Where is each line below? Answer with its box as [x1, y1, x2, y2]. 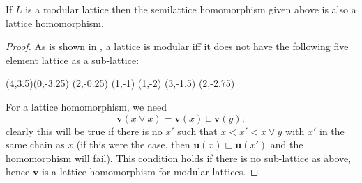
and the [270, 137, 303, 152]
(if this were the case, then [76, 137, 190, 152]
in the [319, 123, 345, 138]
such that [177, 123, 218, 138]
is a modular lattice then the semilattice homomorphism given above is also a [25, 2, 356, 16]
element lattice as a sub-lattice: [6, 52, 139, 67]
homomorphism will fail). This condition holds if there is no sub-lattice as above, [6, 150, 352, 165]
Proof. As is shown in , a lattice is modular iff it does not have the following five [6, 39, 349, 54]
